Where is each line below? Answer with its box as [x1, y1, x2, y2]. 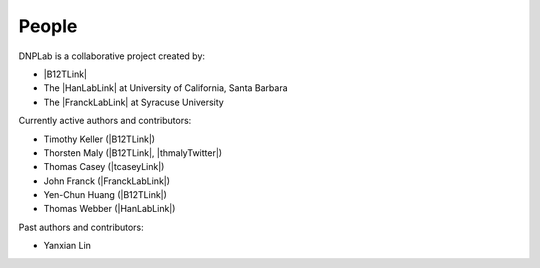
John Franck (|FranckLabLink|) [43, 175, 170, 187]
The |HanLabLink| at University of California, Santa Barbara [43, 82, 289, 94]
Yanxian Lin [43, 240, 92, 252]
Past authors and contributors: [18, 221, 144, 233]
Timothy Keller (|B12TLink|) [43, 133, 155, 145]
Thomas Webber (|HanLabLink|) [43, 203, 176, 215]
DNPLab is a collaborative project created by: [18, 50, 205, 62]
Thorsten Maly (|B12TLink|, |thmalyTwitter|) [43, 146, 223, 159]
